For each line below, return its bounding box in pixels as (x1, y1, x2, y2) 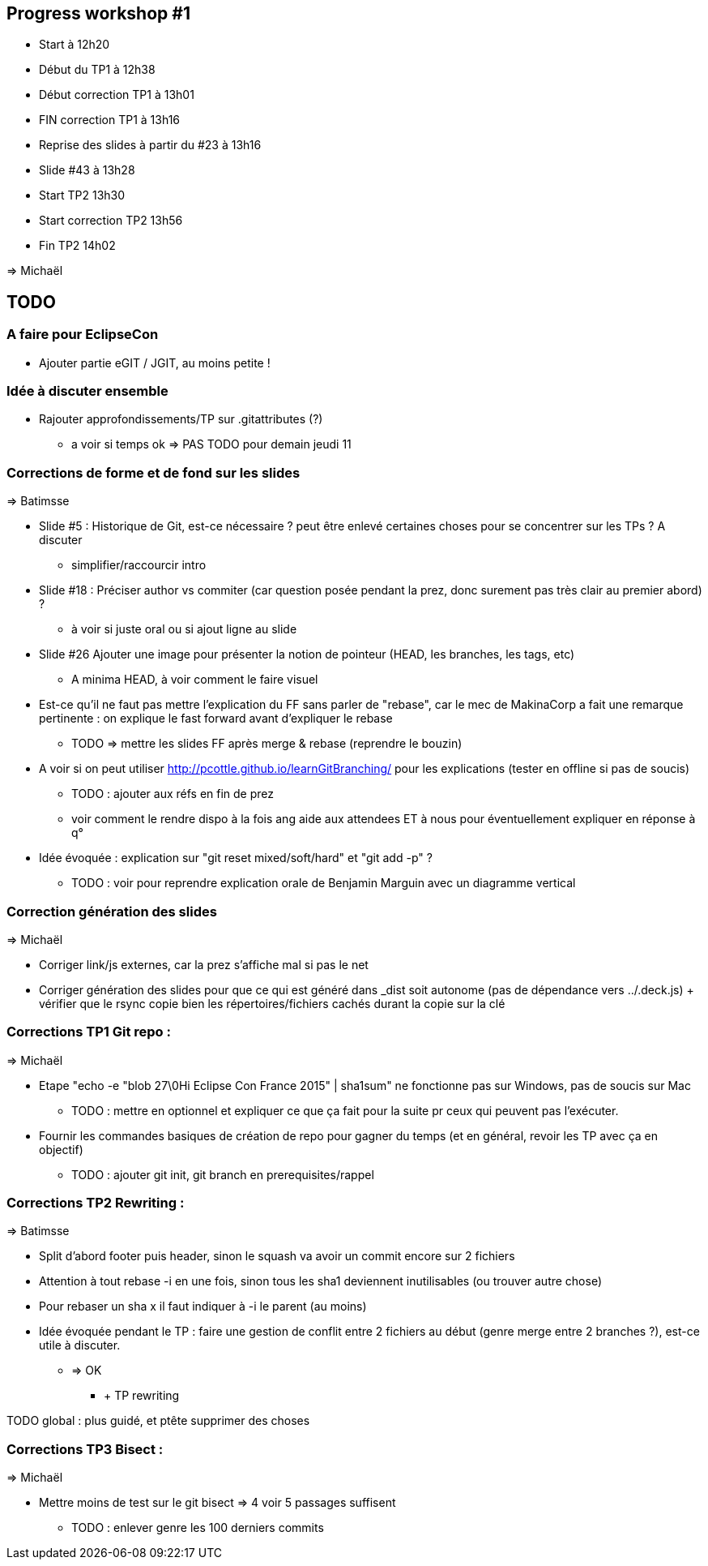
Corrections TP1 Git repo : (6, 1023, 171, 1040)
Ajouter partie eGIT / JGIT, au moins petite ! (39, 355, 271, 370)
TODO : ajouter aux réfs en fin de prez (71, 787, 275, 801)
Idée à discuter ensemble (6, 383, 168, 400)
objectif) (39, 1142, 83, 1156)
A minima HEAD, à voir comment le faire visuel (71, 672, 318, 687)
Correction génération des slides (6, 903, 217, 920)
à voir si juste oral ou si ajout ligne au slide (71, 622, 297, 637)
